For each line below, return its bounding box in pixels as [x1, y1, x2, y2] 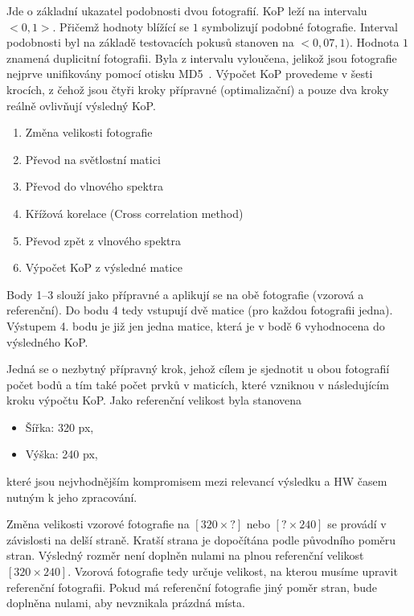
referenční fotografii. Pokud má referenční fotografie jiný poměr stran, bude [6, 578, 378, 595]
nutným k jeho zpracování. [6, 488, 137, 505]
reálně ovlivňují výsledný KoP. [6, 97, 156, 113]
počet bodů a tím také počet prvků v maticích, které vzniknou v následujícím [6, 376, 389, 392]
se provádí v [327, 515, 387, 532]
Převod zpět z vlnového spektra [25, 232, 182, 248]
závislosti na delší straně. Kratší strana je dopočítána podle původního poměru [6, 531, 396, 548]
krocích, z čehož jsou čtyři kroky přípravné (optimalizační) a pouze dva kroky [6, 80, 389, 97]
